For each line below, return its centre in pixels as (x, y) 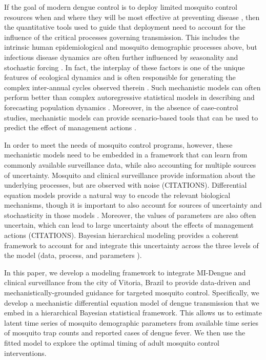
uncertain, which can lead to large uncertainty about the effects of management (129, 225)
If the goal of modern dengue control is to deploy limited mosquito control (121, 7)
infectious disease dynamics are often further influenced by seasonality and (121, 57)
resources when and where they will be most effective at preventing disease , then (132, 17)
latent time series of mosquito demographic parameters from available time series (131, 322)
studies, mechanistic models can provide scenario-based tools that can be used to (131, 117)
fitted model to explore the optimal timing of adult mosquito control (112, 343)
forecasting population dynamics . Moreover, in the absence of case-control (121, 107)
